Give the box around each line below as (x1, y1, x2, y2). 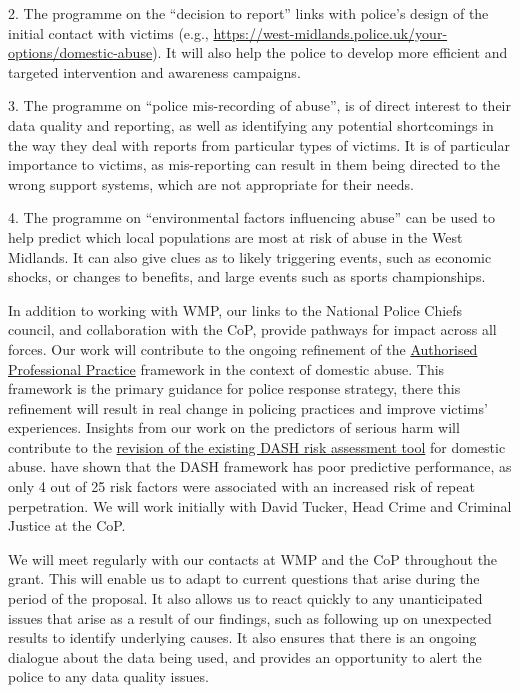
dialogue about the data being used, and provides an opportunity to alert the (8, 646, 482, 667)
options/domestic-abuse (8, 42, 153, 63)
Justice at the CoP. (8, 515, 126, 536)
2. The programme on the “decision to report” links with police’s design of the (8, 3, 489, 23)
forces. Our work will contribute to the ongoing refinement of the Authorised (8, 338, 478, 359)
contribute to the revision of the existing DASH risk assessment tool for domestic (8, 436, 506, 457)
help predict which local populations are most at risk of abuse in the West (8, 226, 463, 247)
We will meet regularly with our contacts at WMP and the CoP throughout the (8, 548, 498, 569)
